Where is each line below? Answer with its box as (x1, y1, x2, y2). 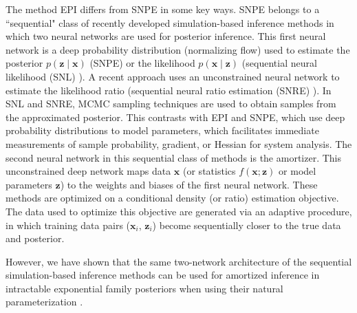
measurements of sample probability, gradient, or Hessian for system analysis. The (6, 136, 352, 151)
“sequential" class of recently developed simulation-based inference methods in (6, 15, 334, 30)
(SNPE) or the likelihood (89, 56, 195, 70)
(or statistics (183, 164, 236, 178)
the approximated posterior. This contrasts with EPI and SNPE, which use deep (6, 109, 345, 124)
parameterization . (6, 294, 83, 309)
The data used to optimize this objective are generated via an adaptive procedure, (6, 204, 352, 218)
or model (279, 164, 316, 178)
